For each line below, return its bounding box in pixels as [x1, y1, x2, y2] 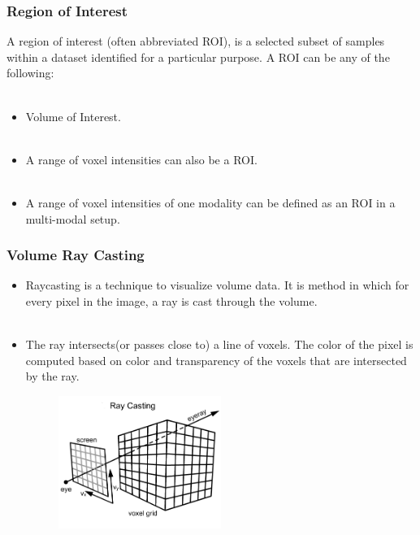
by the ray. [25, 368, 80, 385]
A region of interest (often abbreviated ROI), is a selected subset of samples [6, 33, 385, 50]
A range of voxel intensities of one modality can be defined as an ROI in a [25, 194, 396, 211]
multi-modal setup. [25, 210, 120, 227]
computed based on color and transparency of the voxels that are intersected [25, 351, 407, 368]
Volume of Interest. [25, 107, 121, 124]
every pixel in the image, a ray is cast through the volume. [25, 292, 318, 309]
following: [6, 64, 54, 81]
